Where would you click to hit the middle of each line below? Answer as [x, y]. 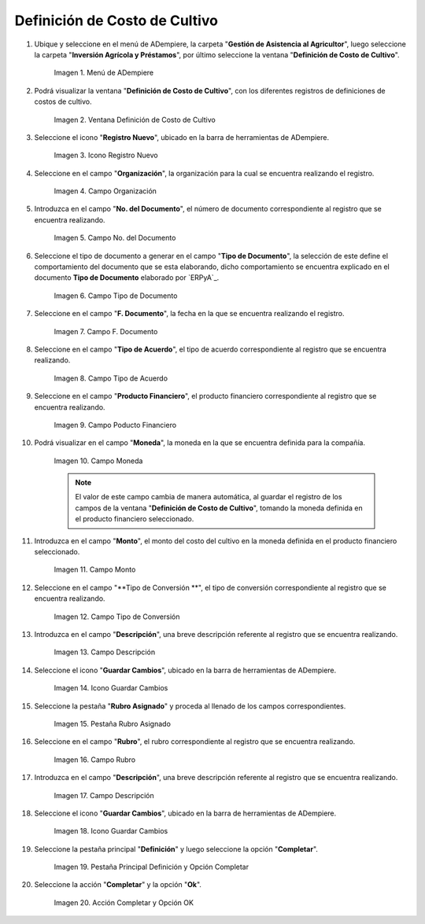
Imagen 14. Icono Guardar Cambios [111, 688]
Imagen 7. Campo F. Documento [106, 331]
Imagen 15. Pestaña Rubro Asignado [112, 723]
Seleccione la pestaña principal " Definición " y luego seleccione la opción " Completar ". [176, 849]
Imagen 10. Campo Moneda [98, 461]
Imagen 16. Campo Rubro [95, 760]
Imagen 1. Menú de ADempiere [103, 73]
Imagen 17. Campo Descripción [104, 795]
